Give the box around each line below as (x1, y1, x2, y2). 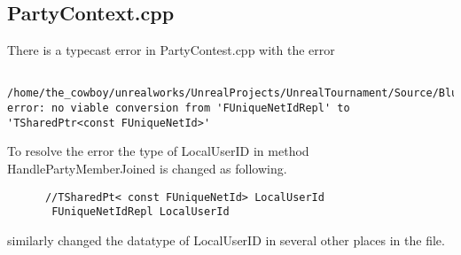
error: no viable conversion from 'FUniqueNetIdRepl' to (7, 102, 350, 115)
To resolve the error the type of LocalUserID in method (7, 142, 309, 160)
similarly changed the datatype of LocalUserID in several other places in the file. (7, 230, 445, 249)
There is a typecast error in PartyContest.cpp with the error (7, 41, 335, 59)
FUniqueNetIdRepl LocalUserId (51, 205, 230, 219)
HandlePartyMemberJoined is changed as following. (7, 159, 287, 178)
